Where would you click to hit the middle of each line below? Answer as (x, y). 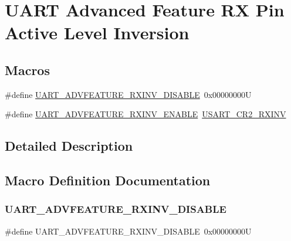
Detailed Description (69, 146)
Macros (27, 69)
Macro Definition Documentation (108, 180)
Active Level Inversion (97, 33)
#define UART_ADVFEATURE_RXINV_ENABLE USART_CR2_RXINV (145, 114)
